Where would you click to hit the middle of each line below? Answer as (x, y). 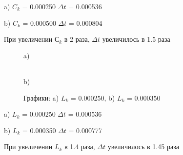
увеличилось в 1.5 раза (136, 39)
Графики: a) (41, 97)
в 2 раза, (77, 39)
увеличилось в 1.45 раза (143, 146)
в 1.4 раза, (80, 146)
